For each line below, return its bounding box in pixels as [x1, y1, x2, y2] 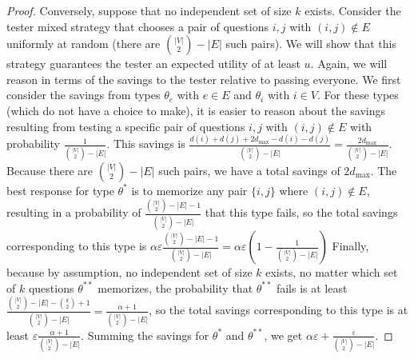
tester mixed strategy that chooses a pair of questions [6, 18, 269, 34]
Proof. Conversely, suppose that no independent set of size [6, 2, 292, 18]
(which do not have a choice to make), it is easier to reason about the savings [6, 102, 386, 118]
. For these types [316, 86, 399, 103]
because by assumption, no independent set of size [6, 264, 253, 280]
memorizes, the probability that [98, 279, 253, 296]
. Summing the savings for [81, 326, 209, 343]
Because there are [6, 162, 94, 178]
